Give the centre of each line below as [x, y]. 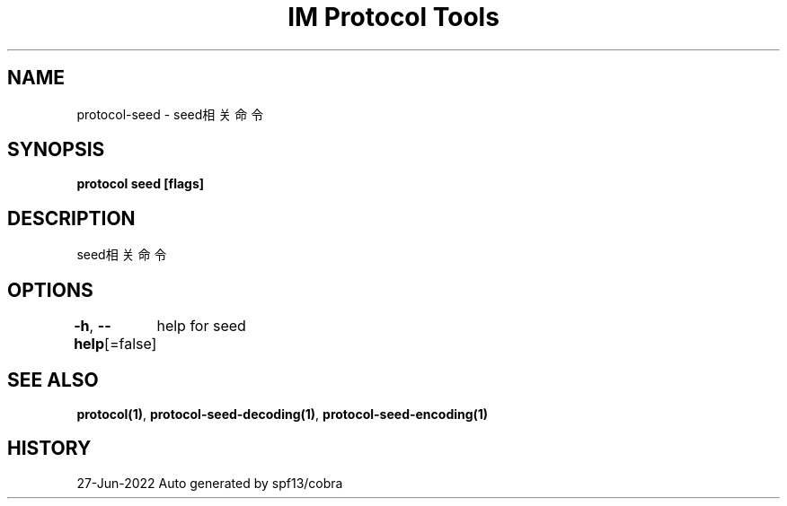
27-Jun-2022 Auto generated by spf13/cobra [210, 483]
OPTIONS [50, 290]
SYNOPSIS [56, 150]
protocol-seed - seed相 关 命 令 [170, 114]
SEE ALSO [53, 379]
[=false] [131, 344]
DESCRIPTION [71, 218]
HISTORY [49, 449]
